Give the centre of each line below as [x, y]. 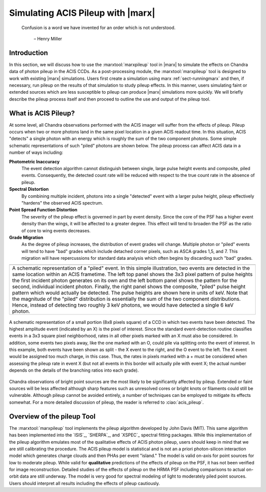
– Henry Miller [48, 38]
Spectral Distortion [29, 189]
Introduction [29, 53]
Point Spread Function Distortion [43, 210]
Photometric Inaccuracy [34, 161]
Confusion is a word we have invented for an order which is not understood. [99, 28]
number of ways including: [36, 152]
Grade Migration [26, 237]
